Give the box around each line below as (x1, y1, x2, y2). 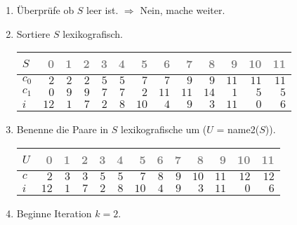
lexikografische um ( (121, 122, 207, 137)
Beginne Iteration (16, 205, 92, 220)
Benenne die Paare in (16, 122, 109, 137)
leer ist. (86, 3, 119, 17)
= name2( (216, 122, 260, 137)
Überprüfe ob (16, 3, 74, 17)
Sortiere (16, 26, 51, 41)
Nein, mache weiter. (140, 3, 225, 17)
